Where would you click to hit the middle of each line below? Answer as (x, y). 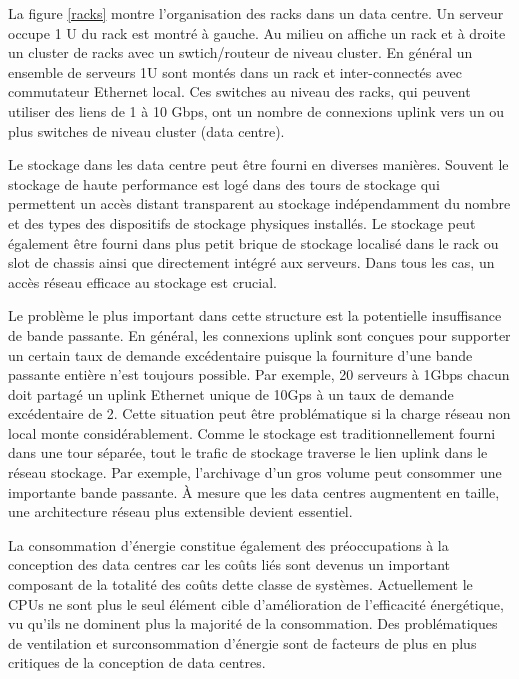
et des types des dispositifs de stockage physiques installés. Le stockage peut (242, 222)
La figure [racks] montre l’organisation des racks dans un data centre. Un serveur (256, 13)
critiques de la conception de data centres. (137, 662)
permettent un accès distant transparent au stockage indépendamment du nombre (259, 203)
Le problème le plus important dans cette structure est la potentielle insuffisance (255, 315)
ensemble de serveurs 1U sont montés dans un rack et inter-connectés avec (235, 71)
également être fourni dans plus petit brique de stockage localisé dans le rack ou (253, 242)
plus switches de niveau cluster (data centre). (146, 130)
